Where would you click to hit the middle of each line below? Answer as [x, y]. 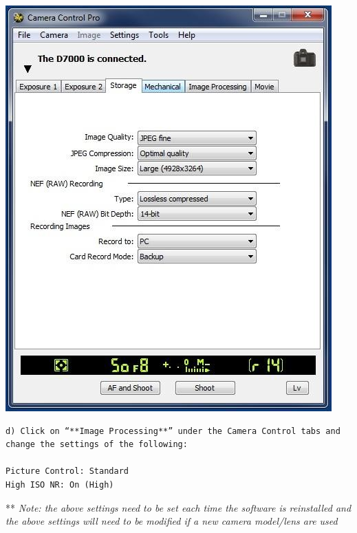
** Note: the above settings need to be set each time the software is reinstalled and [178, 507]
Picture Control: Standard [67, 471]
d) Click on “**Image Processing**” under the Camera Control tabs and [173, 431]
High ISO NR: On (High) [60, 485]
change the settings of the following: [97, 445]
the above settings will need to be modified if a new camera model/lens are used [172, 521]
